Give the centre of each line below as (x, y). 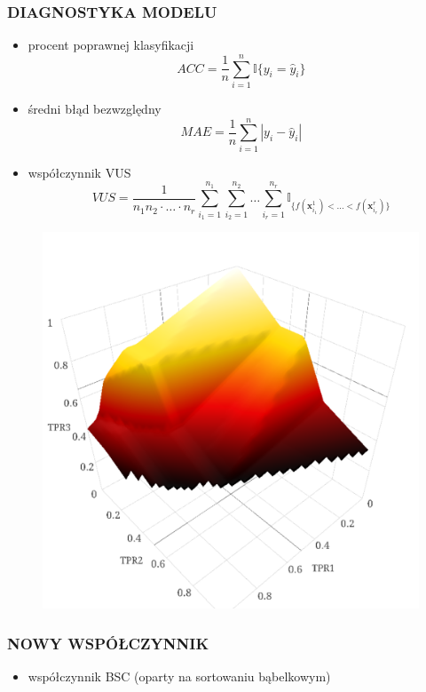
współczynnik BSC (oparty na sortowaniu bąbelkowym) (179, 676)
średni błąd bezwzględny (95, 108)
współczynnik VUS (79, 172)
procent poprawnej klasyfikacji (111, 45)
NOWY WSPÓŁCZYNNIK (108, 643)
